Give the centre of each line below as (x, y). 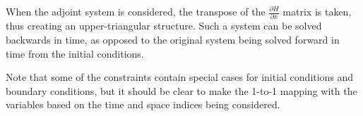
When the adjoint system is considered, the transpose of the (136, 11)
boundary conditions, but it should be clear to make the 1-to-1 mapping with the (181, 90)
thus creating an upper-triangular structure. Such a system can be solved (164, 26)
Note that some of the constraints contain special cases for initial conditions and (180, 77)
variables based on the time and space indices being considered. (143, 104)
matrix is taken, (317, 11)
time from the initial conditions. (75, 53)
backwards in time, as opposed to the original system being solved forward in (173, 39)
